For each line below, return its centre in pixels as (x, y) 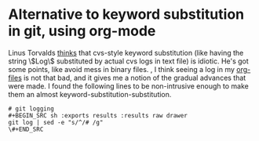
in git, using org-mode (82, 31)
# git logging (31, 108)
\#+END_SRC (26, 129)
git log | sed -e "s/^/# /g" (56, 122)
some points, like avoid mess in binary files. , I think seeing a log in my (122, 69)
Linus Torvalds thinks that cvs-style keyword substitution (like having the (126, 52)
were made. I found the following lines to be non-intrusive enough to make (128, 86)
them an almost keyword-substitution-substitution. (90, 94)
